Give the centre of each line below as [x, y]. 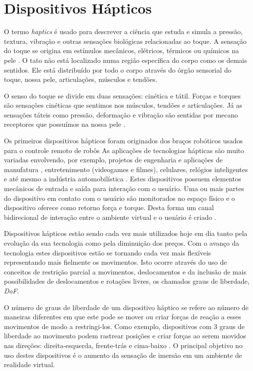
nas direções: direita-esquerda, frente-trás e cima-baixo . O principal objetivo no [123, 345]
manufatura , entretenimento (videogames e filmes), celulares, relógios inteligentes [126, 169]
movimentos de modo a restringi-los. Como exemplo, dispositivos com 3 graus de [124, 326]
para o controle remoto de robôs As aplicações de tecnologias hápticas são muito [124, 150]
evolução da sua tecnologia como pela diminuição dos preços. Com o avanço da [122, 243]
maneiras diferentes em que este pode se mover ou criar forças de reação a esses [123, 317]
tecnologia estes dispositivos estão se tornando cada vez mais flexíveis [107, 252]
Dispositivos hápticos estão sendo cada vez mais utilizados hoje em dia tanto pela [126, 233]
